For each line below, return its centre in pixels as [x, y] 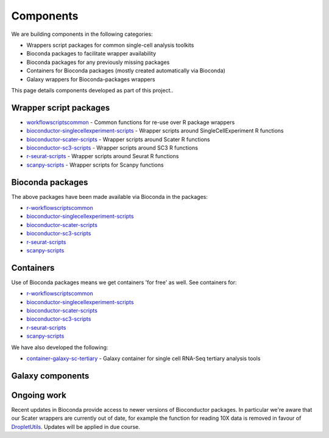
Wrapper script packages [61, 107]
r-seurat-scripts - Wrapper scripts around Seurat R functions [103, 156]
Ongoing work [39, 395]
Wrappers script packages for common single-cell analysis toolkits [110, 45]
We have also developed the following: [60, 347]
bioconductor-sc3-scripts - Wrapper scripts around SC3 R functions [112, 148]
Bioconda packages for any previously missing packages [98, 62]
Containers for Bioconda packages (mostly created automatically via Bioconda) [126, 71]
